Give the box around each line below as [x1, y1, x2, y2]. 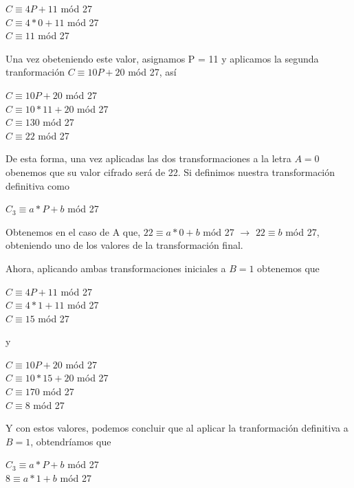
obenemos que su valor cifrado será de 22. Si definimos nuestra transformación [5, 164, 335, 179]
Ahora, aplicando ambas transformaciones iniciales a [5, 260, 226, 275]
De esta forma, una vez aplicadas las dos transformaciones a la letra [5, 151, 291, 166]
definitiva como [5, 178, 69, 192]
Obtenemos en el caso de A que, [5, 224, 141, 239]
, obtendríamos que [30, 434, 111, 448]
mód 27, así [128, 65, 177, 79]
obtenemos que [257, 260, 320, 275]
